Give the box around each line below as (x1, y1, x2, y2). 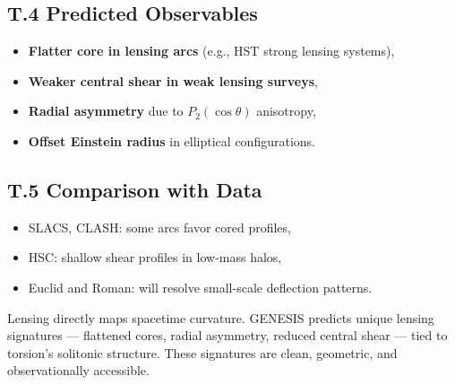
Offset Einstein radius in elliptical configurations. (28, 131, 315, 150)
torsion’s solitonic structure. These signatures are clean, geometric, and (7, 343, 398, 362)
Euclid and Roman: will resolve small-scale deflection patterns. (28, 277, 373, 296)
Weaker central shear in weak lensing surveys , (28, 71, 318, 90)
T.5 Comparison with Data (7, 175, 262, 203)
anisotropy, (256, 101, 316, 120)
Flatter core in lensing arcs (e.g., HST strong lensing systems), (28, 41, 395, 60)
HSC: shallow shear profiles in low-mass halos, (28, 248, 282, 267)
